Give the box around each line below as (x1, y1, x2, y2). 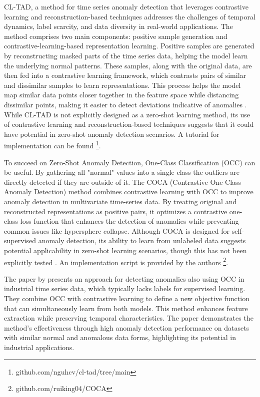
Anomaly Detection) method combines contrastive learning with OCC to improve (4, 186, 253, 197)
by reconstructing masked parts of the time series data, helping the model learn (4, 50, 248, 60)
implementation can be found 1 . (4, 139, 101, 150)
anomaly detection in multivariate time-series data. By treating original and (4, 196, 237, 206)
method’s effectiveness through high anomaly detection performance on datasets (4, 322, 249, 333)
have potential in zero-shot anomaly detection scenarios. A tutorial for (4, 128, 219, 139)
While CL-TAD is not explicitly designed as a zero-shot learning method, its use (4, 109, 250, 119)
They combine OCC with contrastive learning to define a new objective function (4, 293, 249, 303)
